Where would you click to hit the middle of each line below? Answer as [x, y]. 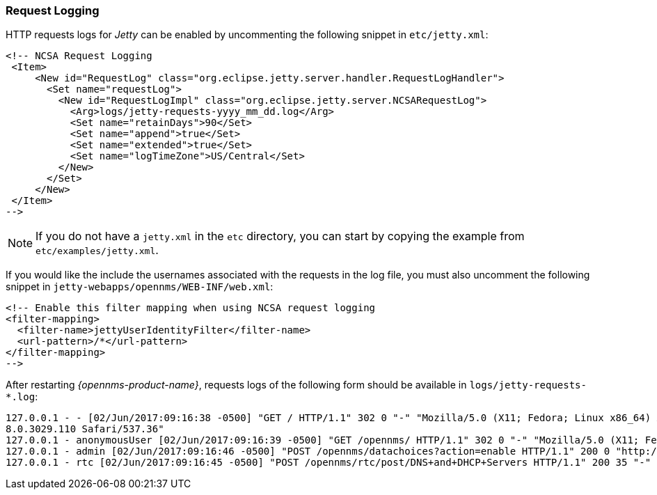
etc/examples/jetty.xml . [97, 250]
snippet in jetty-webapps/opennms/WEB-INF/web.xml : [140, 287]
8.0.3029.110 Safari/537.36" [85, 429]
